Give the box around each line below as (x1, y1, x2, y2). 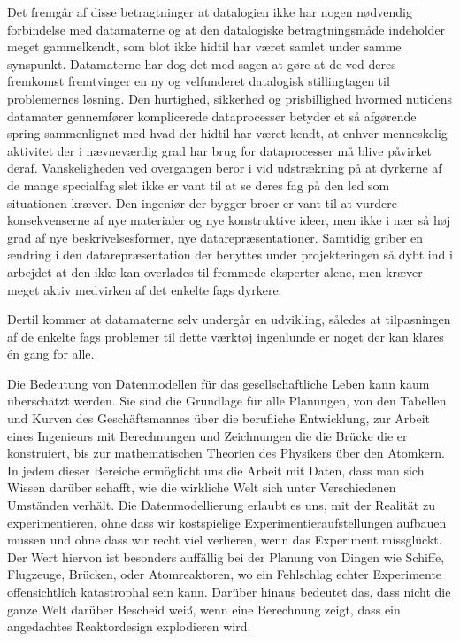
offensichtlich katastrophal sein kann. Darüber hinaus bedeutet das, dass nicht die (7, 583, 451, 600)
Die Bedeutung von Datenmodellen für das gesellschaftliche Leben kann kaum (7, 374, 430, 392)
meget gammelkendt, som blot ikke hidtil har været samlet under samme (7, 37, 402, 56)
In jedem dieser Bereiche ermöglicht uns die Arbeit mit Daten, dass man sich (7, 460, 425, 479)
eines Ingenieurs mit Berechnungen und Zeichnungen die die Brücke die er (7, 426, 408, 444)
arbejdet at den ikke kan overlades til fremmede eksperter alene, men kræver (7, 262, 423, 281)
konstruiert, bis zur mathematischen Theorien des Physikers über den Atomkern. (7, 444, 445, 462)
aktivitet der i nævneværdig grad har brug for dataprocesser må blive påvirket (7, 141, 433, 159)
